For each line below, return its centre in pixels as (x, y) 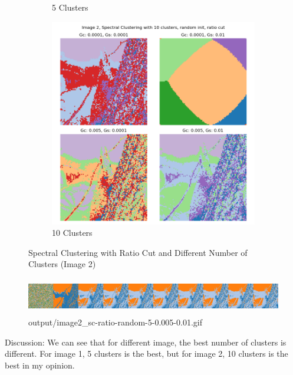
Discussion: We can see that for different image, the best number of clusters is (146, 342)
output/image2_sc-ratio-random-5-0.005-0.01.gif (115, 322)
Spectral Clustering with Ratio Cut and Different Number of (138, 252)
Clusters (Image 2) (62, 264)
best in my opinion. (40, 365)
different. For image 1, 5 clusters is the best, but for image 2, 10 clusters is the (146, 353)
